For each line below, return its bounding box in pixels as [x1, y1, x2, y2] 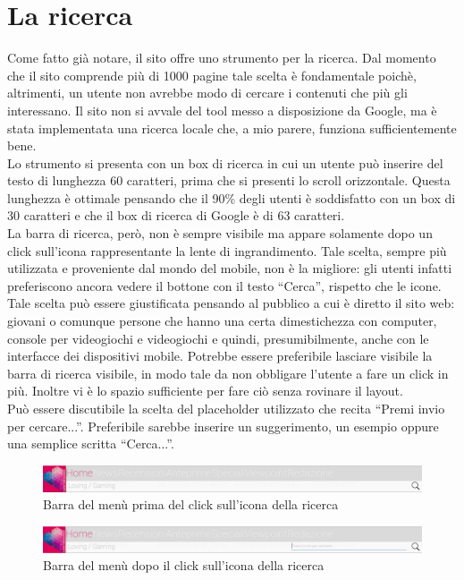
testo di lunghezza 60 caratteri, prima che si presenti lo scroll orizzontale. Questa [7, 171, 451, 190]
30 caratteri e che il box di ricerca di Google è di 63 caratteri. [7, 206, 345, 225]
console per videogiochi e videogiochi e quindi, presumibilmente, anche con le [7, 328, 429, 347]
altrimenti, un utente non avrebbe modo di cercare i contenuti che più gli [7, 83, 408, 102]
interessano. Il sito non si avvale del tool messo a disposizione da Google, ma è [7, 100, 437, 119]
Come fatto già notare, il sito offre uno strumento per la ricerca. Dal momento [7, 48, 436, 67]
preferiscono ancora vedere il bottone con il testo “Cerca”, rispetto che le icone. [7, 276, 442, 294]
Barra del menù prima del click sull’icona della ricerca [43, 495, 339, 514]
